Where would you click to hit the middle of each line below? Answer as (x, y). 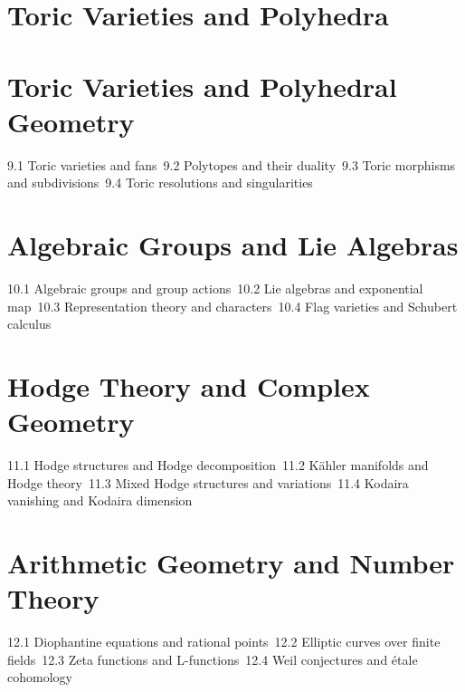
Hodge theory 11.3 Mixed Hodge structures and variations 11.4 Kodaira (208, 482)
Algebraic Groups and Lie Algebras (233, 245)
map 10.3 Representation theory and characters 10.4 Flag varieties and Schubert (232, 306)
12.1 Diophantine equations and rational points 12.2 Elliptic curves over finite (224, 642)
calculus (29, 324)
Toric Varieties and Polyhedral (202, 86)
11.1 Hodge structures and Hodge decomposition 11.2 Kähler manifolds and (218, 465)
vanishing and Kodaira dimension (100, 500)
